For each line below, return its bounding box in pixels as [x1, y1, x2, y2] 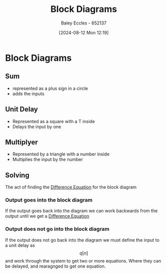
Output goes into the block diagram [5, 197, 93, 204]
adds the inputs [12, 91, 45, 97]
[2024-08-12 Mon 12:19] [59, 29, 109, 35]
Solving [5, 171, 30, 179]
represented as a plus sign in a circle [12, 85, 88, 91]
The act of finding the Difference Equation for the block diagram [5, 184, 137, 190]
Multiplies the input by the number [12, 156, 83, 162]
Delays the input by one [12, 124, 61, 130]
